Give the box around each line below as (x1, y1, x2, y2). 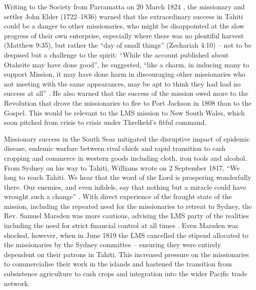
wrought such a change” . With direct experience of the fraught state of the (4, 191, 232, 202)
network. (4, 278, 30, 288)
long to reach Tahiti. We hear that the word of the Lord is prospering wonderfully (4, 172, 252, 182)
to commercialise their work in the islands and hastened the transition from (4, 259, 232, 269)
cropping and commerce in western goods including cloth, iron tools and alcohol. (4, 152, 247, 163)
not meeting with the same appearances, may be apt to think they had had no (4, 78, 241, 88)
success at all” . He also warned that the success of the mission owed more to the (4, 88, 249, 98)
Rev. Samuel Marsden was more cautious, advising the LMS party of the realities (4, 210, 249, 221)
